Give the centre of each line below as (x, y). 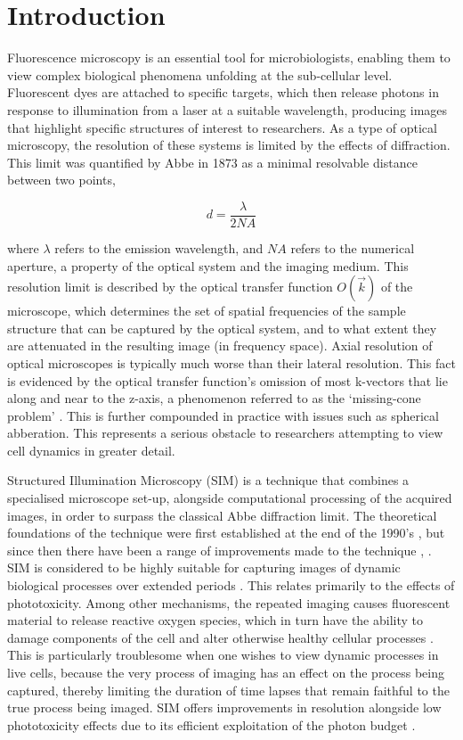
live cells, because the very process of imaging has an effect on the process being (226, 672)
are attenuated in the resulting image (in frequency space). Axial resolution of (220, 345)
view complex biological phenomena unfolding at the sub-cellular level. (200, 74)
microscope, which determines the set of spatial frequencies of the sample (207, 311)
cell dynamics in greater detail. (91, 450)
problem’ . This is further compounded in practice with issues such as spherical (223, 415)
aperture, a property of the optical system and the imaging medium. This (208, 265)
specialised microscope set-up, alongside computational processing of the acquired (230, 498)
